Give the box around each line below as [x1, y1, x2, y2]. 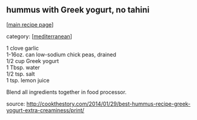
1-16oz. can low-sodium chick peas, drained [6, 51, 116, 58]
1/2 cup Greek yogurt [6, 57, 59, 64]
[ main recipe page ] [6, 21, 54, 28]
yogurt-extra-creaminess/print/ [6, 106, 85, 114]
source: [6, 100, 25, 107]
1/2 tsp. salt [6, 70, 35, 78]
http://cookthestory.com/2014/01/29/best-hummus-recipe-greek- [26, 100, 191, 107]
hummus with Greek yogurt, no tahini [6, 5, 150, 15]
